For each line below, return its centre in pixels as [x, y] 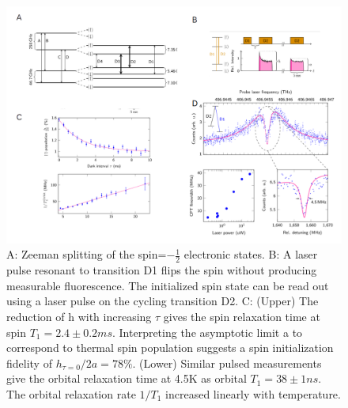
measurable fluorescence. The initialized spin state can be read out [168, 285]
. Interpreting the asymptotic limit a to [207, 332]
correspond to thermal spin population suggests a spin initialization [170, 348]
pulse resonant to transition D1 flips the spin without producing [162, 270]
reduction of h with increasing [79, 316]
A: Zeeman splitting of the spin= [87, 254]
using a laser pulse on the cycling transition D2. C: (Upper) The [163, 301]
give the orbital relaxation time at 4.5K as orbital [127, 378]
